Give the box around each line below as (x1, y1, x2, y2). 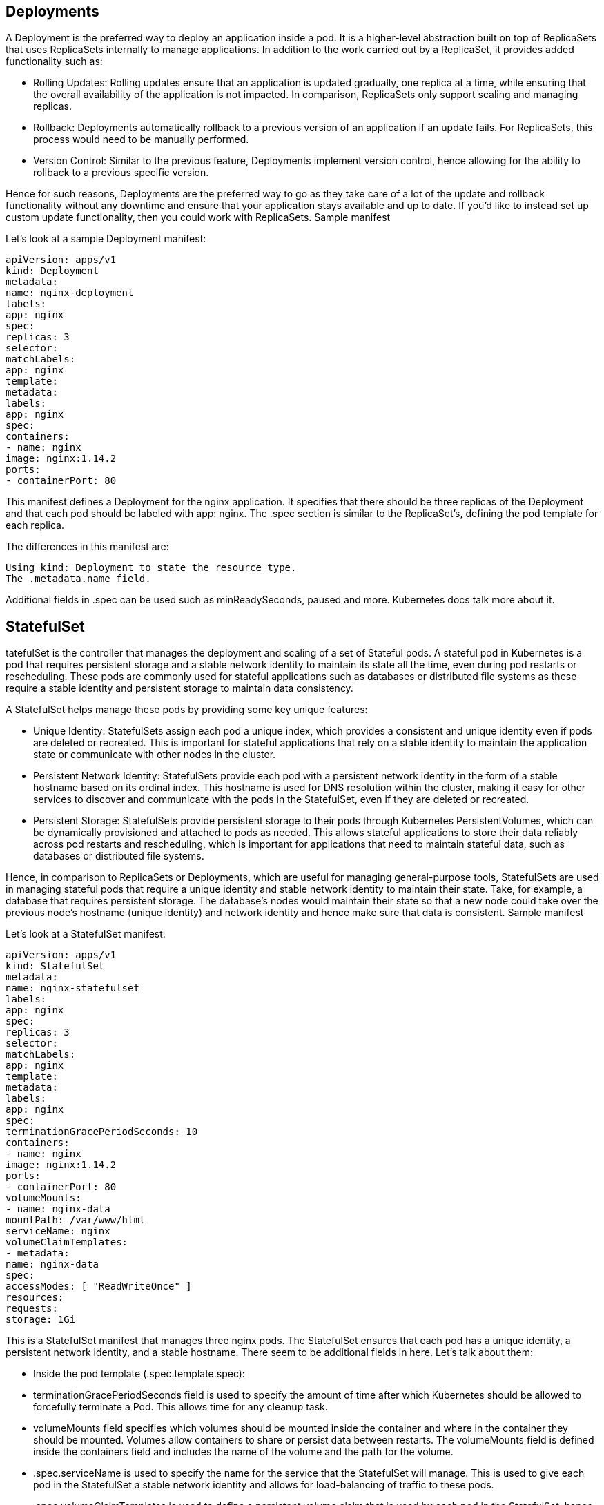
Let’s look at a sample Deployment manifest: (6, 233, 206, 245)
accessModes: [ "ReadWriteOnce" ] (6, 1281, 192, 1292)
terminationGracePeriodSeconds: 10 (6, 1126, 198, 1138)
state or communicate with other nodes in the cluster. (33, 748, 276, 761)
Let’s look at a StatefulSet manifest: (6, 928, 166, 940)
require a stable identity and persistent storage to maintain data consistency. (6, 682, 353, 695)
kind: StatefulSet (6, 960, 105, 972)
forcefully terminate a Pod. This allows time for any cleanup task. (33, 1401, 328, 1413)
